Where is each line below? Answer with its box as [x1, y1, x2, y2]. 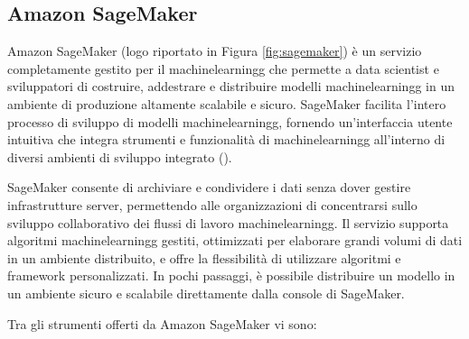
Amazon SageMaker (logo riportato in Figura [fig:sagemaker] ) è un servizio [7, 41, 422, 60]
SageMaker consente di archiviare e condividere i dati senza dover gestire [7, 178, 411, 197]
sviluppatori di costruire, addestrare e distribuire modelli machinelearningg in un [7, 77, 455, 96]
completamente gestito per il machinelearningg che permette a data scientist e [7, 59, 439, 78]
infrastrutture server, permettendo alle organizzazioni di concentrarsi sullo [7, 195, 417, 214]
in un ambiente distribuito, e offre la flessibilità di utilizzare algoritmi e [7, 248, 401, 267]
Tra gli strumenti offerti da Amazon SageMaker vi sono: [7, 314, 317, 333]
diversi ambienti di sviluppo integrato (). [7, 147, 232, 166]
